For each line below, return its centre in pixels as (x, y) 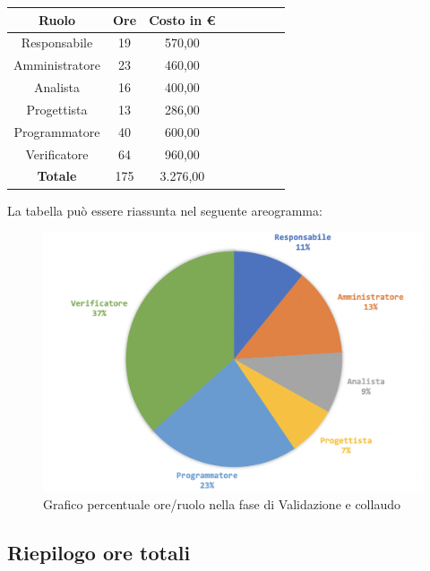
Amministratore (57, 65)
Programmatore (57, 131)
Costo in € (182, 19)
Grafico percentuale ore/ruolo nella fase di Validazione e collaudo (222, 503)
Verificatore (57, 153)
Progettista (57, 109)
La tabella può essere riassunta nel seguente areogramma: (165, 210)
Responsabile (57, 43)
